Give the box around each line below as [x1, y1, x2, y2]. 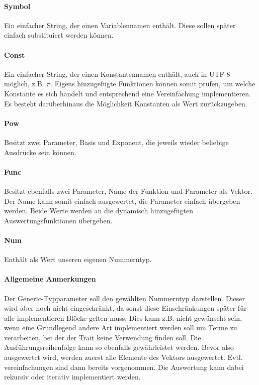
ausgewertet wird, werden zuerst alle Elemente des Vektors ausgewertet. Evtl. [4, 352, 243, 362]
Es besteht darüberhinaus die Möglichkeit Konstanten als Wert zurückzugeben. [4, 98, 247, 108]
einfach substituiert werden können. [4, 30, 114, 40]
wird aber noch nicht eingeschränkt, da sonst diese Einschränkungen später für [4, 303, 247, 313]
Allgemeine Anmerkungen [4, 274, 96, 284]
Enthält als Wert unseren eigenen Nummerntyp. [4, 254, 152, 265]
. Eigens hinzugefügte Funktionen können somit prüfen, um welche [50, 78, 255, 89]
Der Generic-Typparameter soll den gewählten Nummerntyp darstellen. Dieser [4, 293, 245, 303]
